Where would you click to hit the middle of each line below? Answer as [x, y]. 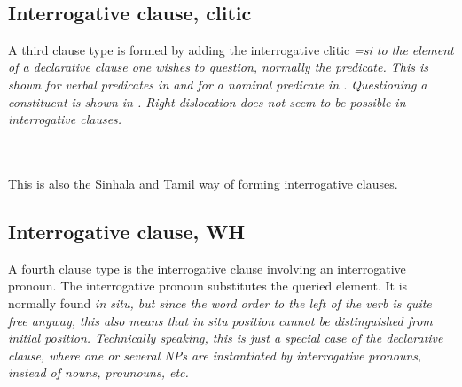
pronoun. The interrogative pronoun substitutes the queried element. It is [208, 286]
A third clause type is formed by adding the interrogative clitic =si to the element [231, 49]
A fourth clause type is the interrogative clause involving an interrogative [207, 268]
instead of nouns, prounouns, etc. [98, 372]
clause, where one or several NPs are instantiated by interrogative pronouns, [215, 355]
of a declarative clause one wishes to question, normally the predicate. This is [218, 67]
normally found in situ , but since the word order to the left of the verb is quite [220, 302]
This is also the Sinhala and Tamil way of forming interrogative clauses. [203, 183]
